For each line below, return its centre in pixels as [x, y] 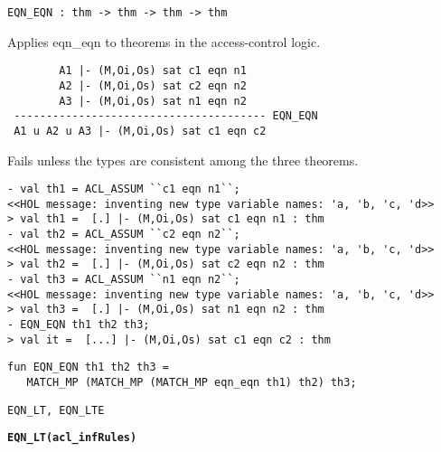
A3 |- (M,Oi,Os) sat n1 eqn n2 [153, 101]
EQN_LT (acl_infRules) [72, 438]
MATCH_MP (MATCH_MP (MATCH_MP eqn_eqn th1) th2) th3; [192, 382]
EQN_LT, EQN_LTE [56, 410]
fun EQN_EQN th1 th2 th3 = [88, 367]
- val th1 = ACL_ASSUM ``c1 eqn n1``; [124, 189]
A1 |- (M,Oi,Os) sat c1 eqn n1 [153, 71]
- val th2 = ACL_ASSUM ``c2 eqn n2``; [124, 235]
